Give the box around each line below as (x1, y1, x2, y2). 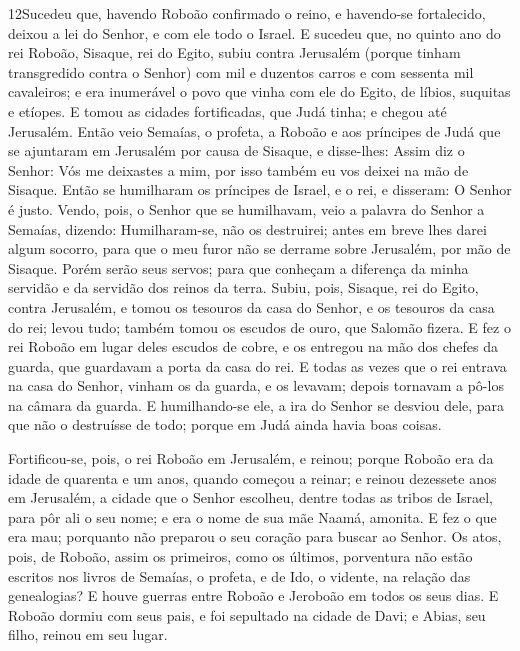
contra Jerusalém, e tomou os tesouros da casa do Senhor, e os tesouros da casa (8, 296, 495, 317)
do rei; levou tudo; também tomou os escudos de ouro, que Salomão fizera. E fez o (8, 316, 511, 337)
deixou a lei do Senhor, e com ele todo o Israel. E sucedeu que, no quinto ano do (8, 22, 501, 43)
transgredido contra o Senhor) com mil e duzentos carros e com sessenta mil (8, 61, 474, 82)
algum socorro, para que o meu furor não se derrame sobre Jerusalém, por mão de (8, 238, 511, 259)
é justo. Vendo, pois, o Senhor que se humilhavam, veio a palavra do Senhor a (8, 198, 485, 219)
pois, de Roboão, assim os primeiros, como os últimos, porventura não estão (8, 546, 473, 567)
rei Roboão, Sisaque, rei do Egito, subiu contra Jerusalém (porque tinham (8, 42, 461, 63)
